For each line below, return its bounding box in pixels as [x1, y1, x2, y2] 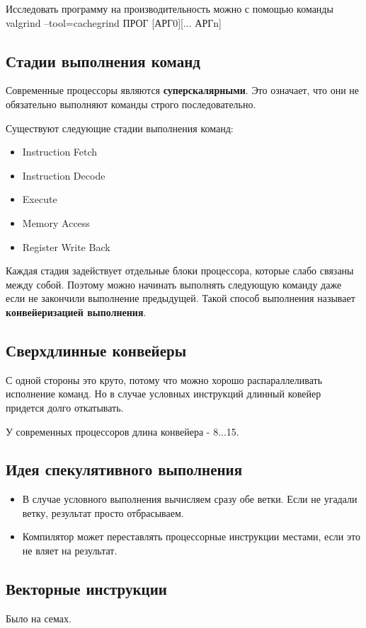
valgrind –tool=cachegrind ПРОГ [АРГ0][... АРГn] [6, 15, 222, 30]
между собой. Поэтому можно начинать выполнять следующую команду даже [6, 277, 342, 291]
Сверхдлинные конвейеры [6, 339, 187, 361]
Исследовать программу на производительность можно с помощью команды [6, 1, 333, 16]
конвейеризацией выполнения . [6, 304, 147, 319]
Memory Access [22, 215, 90, 230]
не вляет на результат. [22, 543, 118, 558]
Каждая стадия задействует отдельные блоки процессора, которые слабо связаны [6, 263, 354, 278]
